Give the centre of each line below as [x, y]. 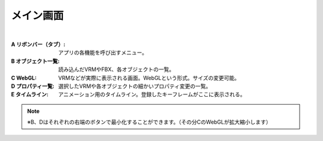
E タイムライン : [30, 94]
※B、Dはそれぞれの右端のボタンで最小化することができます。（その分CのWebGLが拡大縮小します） [149, 122]
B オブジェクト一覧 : [35, 61]
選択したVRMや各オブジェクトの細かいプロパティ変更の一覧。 [135, 86]
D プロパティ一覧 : [33, 86]
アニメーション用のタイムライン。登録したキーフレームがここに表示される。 [152, 94]
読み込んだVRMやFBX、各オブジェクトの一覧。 [116, 69]
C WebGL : [24, 78]
